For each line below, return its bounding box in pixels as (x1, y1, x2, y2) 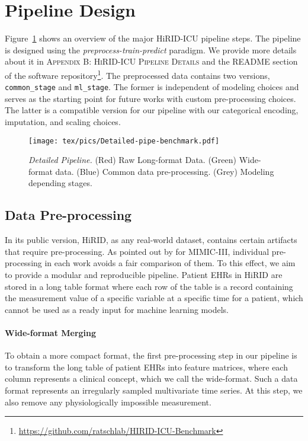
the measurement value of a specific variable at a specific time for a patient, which (5, 292, 303, 304)
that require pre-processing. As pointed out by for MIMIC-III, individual (5, 245, 269, 257)
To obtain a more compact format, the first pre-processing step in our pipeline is (5, 349, 297, 362)
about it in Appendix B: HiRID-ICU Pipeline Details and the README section (5, 55, 298, 68)
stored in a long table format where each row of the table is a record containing (5, 280, 293, 292)
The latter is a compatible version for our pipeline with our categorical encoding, (5, 104, 299, 116)
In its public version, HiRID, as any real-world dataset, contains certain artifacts (5, 234, 297, 246)
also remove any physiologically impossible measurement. (5, 395, 211, 408)
